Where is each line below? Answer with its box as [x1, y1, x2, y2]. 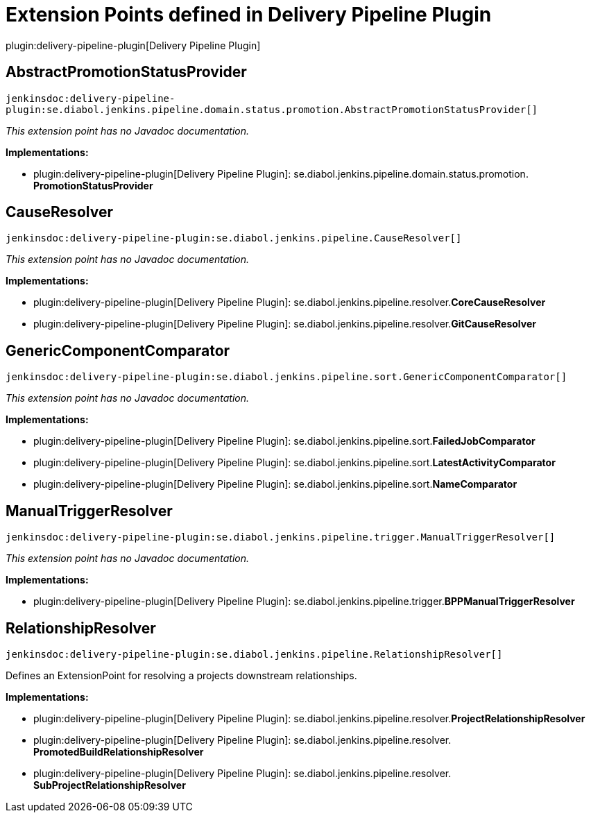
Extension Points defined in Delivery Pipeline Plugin [6, 3, 492, 26]
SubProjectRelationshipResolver [33, 778, 186, 791]
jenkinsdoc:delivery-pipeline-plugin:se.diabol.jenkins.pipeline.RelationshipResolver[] [6, 648, 503, 660]
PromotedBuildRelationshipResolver [33, 745, 204, 758]
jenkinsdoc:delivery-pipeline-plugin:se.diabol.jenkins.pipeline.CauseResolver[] [6, 232, 462, 244]
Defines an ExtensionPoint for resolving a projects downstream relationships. [6, 669, 357, 681]
